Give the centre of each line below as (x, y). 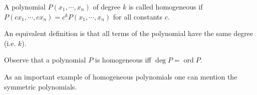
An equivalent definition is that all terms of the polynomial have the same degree (129, 33)
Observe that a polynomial (45, 60)
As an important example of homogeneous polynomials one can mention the (121, 76)
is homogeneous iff (123, 60)
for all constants (138, 16)
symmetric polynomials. (41, 86)
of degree (107, 6)
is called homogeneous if (166, 6)
